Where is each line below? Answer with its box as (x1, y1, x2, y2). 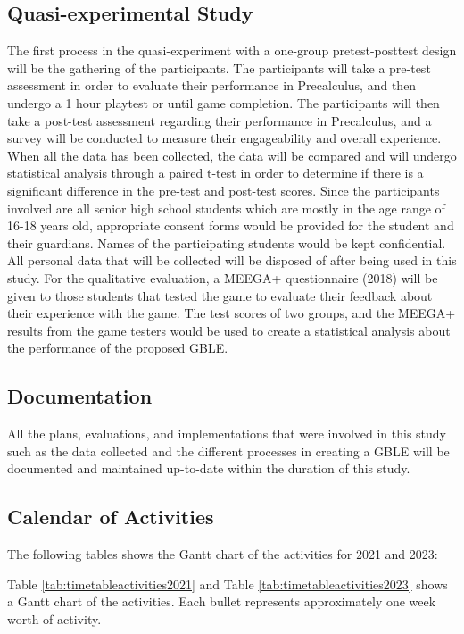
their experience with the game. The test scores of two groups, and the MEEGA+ (7, 304, 456, 322)
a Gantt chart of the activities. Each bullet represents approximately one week (7, 592, 436, 611)
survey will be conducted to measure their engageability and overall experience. (7, 129, 442, 147)
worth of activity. (7, 609, 102, 628)
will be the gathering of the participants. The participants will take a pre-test (7, 58, 431, 77)
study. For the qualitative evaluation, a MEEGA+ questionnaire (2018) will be (7, 268, 438, 287)
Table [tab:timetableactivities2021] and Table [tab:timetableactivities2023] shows (7, 574, 448, 593)
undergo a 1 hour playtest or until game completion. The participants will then (7, 93, 440, 112)
